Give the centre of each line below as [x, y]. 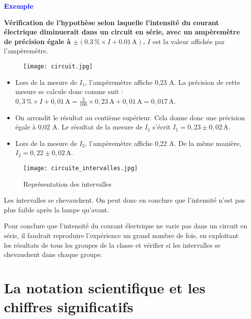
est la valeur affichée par [188, 41]
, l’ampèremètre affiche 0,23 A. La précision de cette [163, 82]
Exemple [19, 6]
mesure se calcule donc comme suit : [69, 91]
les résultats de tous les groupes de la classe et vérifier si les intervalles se [112, 245]
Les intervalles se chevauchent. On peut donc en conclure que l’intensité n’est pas [125, 200]
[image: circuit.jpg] [58, 66]
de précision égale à [37, 41]
